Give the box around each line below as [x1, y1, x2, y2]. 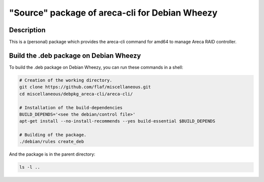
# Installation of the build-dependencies [19, 105, 123, 110]
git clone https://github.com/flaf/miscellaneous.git [19, 84, 151, 90]
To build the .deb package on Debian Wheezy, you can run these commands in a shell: [9, 64, 183, 70]
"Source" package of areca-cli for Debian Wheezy [9, 7, 218, 18]
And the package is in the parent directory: [9, 151, 95, 157]
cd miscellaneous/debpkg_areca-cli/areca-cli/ [19, 91, 133, 97]
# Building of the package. [19, 132, 87, 138]
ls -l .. [19, 164, 41, 170]
